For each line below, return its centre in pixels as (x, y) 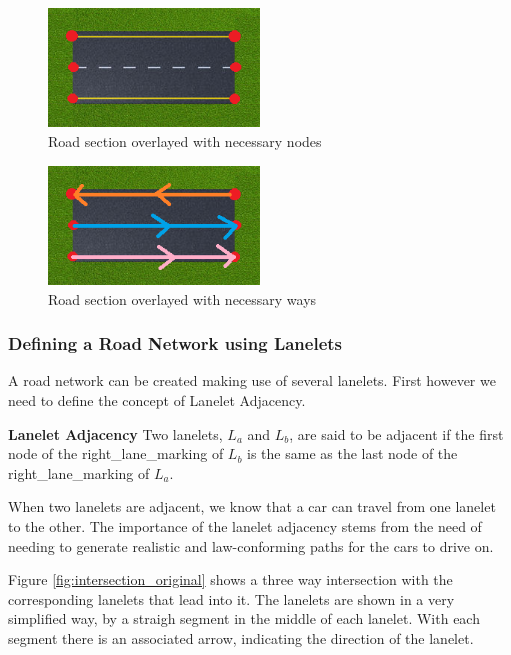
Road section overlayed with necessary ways (182, 298)
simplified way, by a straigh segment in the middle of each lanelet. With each (244, 618)
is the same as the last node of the (352, 453)
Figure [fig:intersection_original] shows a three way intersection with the (230, 579)
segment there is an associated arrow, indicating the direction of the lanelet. (241, 637)
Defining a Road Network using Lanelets (175, 343)
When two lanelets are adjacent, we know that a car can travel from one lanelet (252, 506)
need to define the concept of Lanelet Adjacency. (157, 400)
